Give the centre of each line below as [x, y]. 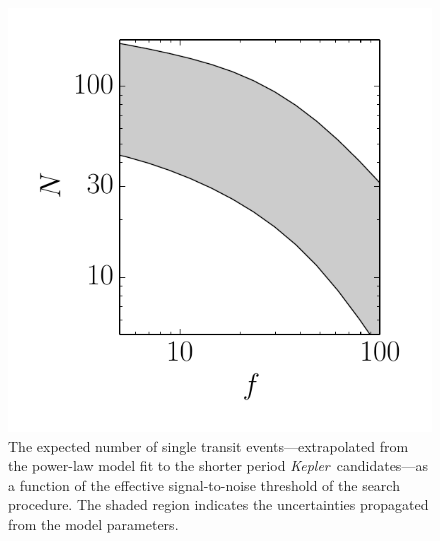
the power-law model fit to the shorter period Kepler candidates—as [218, 465]
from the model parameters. [93, 523]
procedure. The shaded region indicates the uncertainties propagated [218, 504]
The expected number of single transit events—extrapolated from [208, 445]
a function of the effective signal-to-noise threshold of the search [204, 484]
